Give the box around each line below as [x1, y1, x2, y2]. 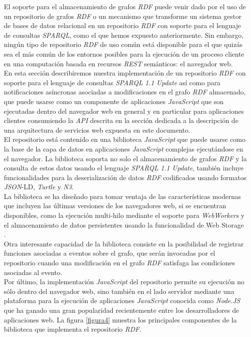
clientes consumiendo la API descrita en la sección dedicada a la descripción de [4, 115, 238, 125]
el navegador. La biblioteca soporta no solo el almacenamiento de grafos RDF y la [4, 153, 247, 163]
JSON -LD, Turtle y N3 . [4, 182, 74, 192]
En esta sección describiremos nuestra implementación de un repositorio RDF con [4, 68, 246, 78]
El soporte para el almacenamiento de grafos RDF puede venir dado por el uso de [4, 1, 246, 11]
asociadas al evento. [4, 267, 62, 277]
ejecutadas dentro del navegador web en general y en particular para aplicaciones [4, 106, 244, 116]
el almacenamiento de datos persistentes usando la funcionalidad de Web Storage [4, 219, 244, 230]
